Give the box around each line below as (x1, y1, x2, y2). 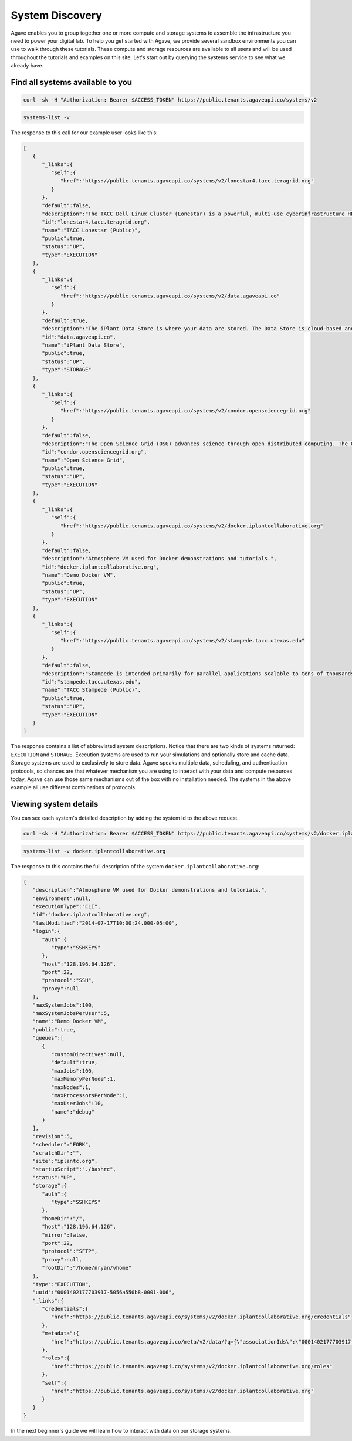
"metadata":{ (42, 1330, 79, 1337)
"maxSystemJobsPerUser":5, (32, 1010, 110, 1017)
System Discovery (11, 9, 103, 22)
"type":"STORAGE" (42, 367, 92, 373)
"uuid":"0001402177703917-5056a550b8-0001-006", (32, 1289, 175, 1296)
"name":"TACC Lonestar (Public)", (42, 226, 141, 234)
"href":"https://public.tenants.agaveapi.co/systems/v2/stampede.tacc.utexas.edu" (60, 637, 305, 644)
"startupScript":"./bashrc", (32, 1166, 117, 1173)
